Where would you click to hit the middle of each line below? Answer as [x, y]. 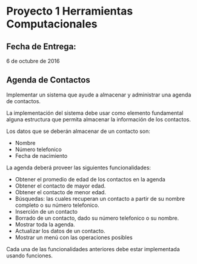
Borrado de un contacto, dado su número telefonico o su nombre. [97, 218]
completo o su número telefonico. [57, 205]
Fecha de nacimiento [41, 155]
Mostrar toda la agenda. [45, 224]
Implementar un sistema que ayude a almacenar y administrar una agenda [99, 95]
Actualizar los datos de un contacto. [60, 231]
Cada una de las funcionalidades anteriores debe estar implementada [93, 249]
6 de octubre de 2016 [33, 61]
